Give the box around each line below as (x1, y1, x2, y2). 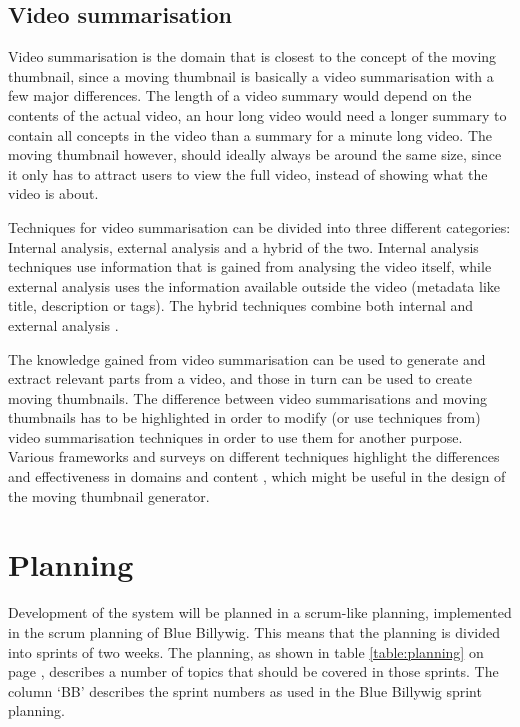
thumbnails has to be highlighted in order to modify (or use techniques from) (8, 407, 481, 428)
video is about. (8, 183, 99, 204)
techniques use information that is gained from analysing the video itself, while (8, 256, 492, 277)
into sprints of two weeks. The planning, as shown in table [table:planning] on (8, 641, 484, 662)
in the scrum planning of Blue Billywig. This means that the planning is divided (8, 621, 500, 642)
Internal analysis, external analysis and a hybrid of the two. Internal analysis (8, 236, 479, 257)
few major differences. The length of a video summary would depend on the (8, 85, 472, 106)
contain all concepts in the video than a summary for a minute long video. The (8, 124, 493, 145)
